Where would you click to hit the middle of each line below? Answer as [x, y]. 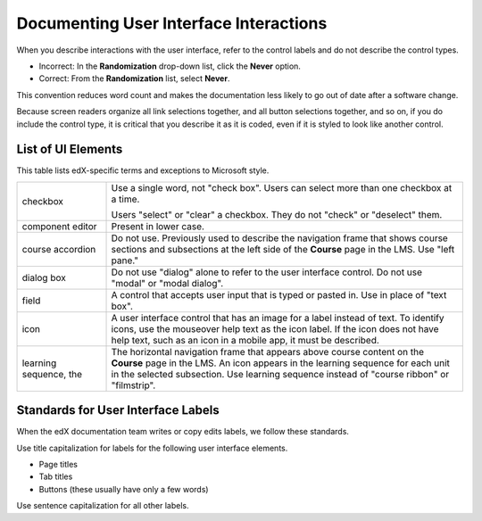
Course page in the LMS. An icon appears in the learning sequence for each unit [281, 363]
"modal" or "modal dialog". [167, 283]
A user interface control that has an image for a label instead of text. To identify [278, 318]
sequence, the [52, 374]
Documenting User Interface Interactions [172, 23]
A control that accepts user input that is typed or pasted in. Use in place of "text [279, 294]
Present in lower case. [158, 226]
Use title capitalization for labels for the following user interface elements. [152, 448]
